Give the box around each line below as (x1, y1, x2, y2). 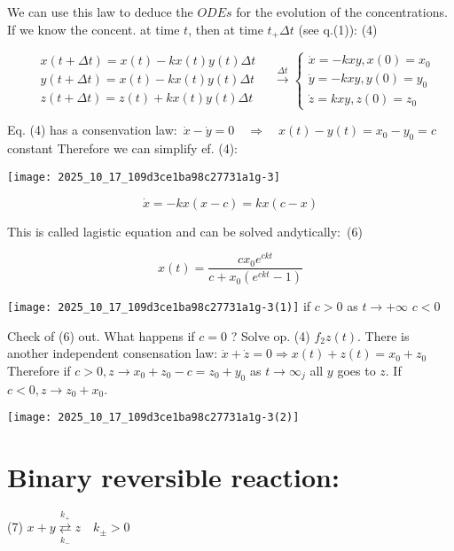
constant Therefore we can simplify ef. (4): (7, 139, 238, 158)
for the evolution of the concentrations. (236, 3, 448, 20)
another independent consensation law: (7, 344, 218, 362)
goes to (337, 361, 376, 379)
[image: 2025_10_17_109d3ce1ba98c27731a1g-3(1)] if (7, 297, 311, 315)
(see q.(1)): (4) (298, 19, 378, 38)
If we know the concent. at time (7, 19, 180, 38)
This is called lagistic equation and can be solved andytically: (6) (7, 221, 363, 240)
